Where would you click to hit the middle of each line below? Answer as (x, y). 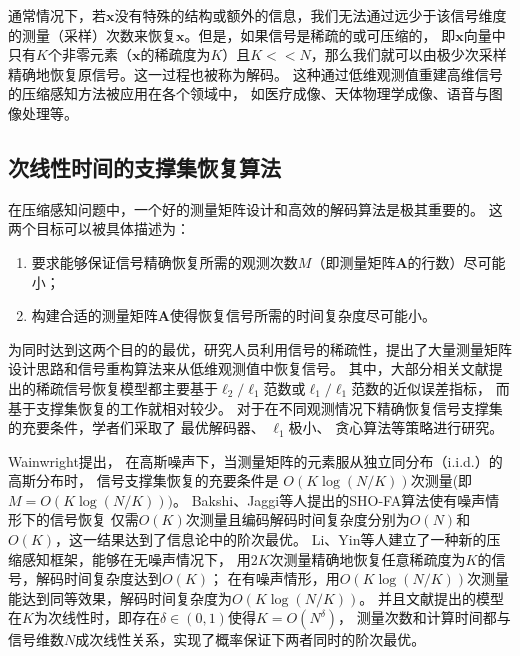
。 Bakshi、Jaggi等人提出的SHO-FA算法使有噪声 (329, 499)
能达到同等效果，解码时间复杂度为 (120, 597)
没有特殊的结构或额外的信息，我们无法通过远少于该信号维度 (310, 15)
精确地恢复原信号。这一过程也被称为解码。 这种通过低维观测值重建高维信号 (255, 73)
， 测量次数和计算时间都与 (424, 617)
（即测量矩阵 (353, 261)
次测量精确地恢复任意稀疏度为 (367, 558)
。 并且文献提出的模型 (431, 597)
